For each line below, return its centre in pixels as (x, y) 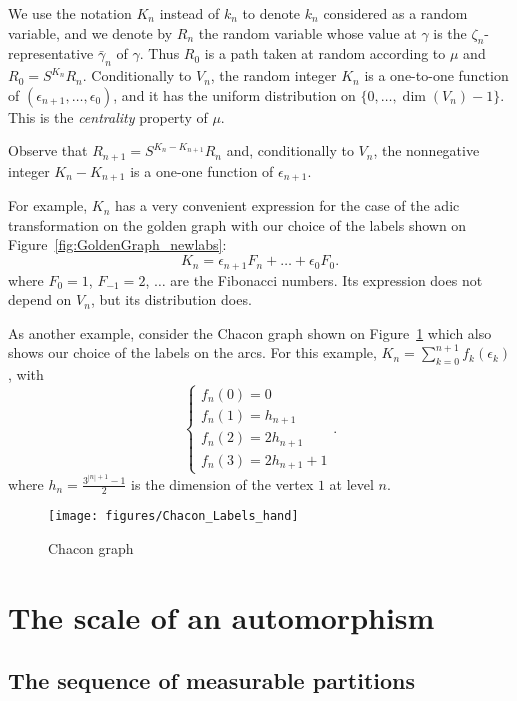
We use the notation (70, 13)
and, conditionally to (290, 150)
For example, (48, 205)
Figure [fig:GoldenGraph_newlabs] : (117, 244)
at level (351, 483)
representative (51, 53)
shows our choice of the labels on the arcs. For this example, (192, 352)
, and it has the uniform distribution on (234, 94)
